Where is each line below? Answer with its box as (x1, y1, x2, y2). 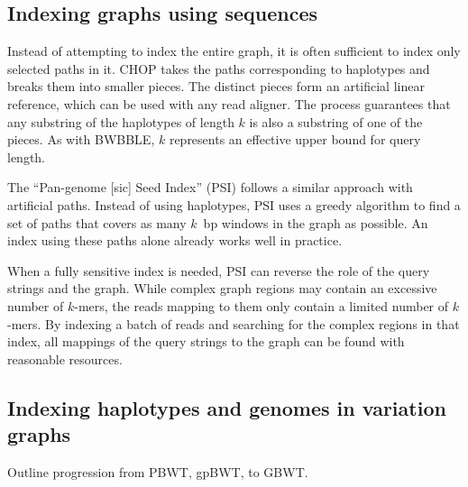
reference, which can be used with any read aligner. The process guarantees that (7, 94, 451, 113)
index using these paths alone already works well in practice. (7, 231, 343, 250)
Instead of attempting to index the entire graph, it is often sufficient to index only (7, 41, 461, 60)
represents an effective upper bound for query (169, 130, 421, 149)
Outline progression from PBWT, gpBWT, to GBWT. (7, 462, 308, 481)
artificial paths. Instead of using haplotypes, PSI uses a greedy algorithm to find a (7, 195, 461, 214)
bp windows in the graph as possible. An (203, 213, 428, 232)
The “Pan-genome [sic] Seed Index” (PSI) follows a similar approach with (7, 178, 413, 197)
